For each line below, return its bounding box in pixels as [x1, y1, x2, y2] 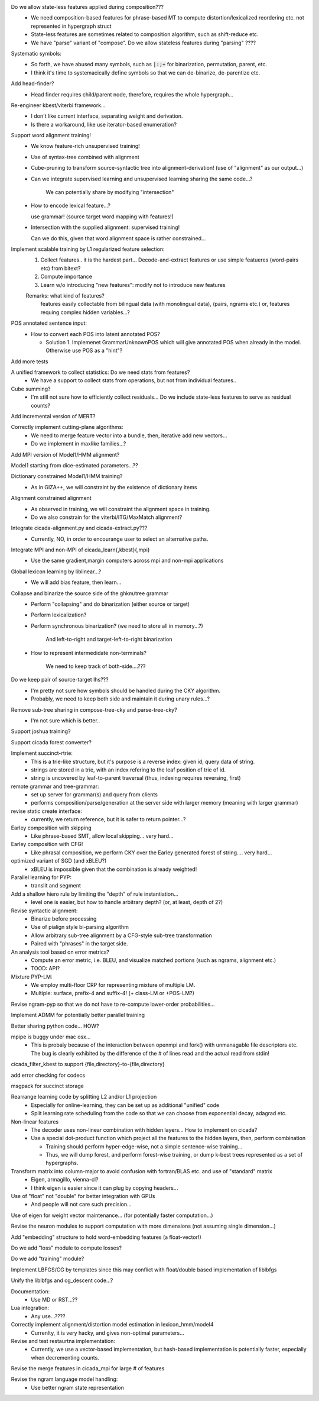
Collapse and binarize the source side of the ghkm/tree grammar [11, 589, 168, 597]
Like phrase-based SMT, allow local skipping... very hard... [31, 832, 174, 840]
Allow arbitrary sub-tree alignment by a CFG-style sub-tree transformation [31, 932, 212, 939]
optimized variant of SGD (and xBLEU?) [11, 857, 107, 864]
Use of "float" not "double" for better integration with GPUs [11, 1193, 155, 1200]
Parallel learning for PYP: [11, 873, 72, 881]
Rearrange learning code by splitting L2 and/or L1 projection [11, 1093, 157, 1100]
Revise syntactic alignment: [11, 907, 78, 914]
